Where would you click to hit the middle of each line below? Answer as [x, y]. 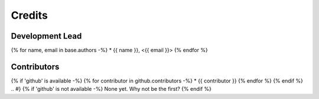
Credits [30, 15]
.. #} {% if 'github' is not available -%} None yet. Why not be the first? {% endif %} [111, 89]
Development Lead [46, 36]
